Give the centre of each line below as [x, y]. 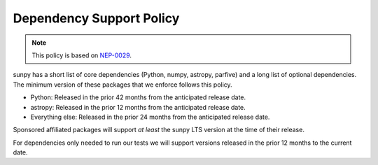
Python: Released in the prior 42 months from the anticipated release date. [138, 97]
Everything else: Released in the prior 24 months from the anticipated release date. [150, 117]
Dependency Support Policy [96, 18]
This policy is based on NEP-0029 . [82, 55]
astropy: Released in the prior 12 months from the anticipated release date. [138, 107]
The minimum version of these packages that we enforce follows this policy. [122, 85]
